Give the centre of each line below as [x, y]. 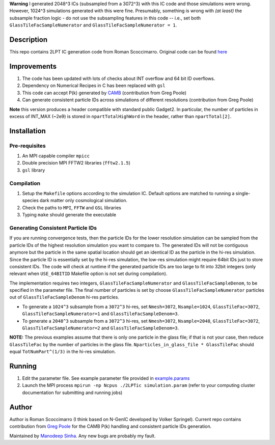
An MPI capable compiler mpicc [56, 156]
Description [29, 39]
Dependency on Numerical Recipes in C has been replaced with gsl [94, 86]
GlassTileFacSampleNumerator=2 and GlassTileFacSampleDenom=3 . [101, 328]
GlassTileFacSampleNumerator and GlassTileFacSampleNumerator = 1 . [93, 25]
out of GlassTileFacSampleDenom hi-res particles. [64, 297]
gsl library [34, 170]
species [31, 201]
